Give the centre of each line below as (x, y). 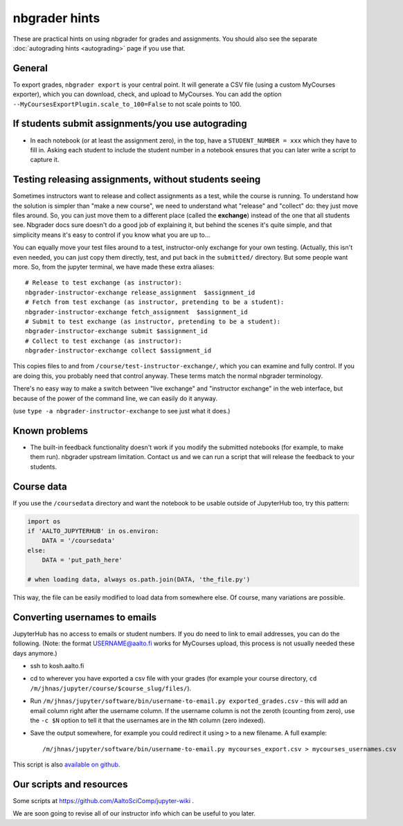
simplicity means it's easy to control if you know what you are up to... (111, 235)
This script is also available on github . (66, 764)
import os (44, 521)
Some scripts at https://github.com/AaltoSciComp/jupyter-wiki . (103, 801)
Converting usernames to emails (85, 617)
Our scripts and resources (70, 784)
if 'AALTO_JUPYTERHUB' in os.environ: (93, 531)
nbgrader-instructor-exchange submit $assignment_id (116, 331)
